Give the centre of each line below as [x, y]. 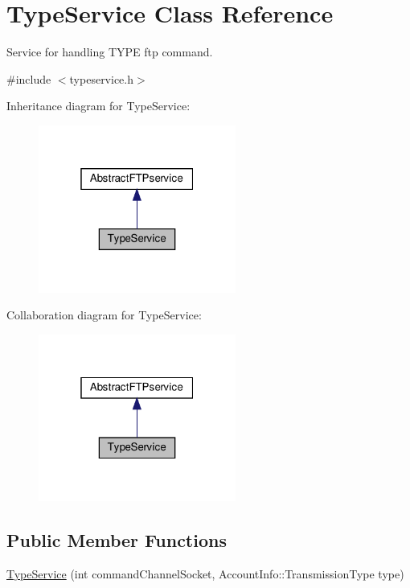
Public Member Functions [117, 540]
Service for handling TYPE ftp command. [110, 52]
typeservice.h [102, 78]
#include [29, 78]
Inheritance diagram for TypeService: [98, 106]
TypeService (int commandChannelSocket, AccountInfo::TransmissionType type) [205, 574]
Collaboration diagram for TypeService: [104, 315]
